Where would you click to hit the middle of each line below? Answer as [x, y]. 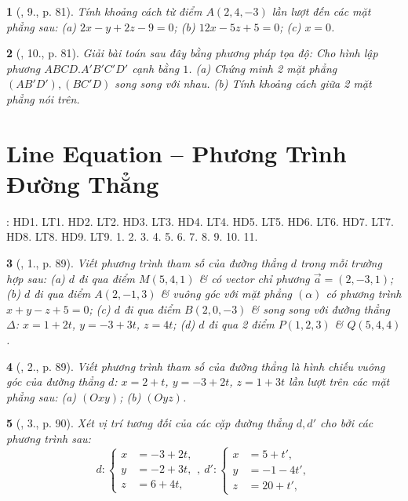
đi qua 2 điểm [241, 324]
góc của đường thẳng [55, 381]
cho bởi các [346, 423]
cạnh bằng [156, 68]
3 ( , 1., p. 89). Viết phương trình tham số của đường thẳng [147, 263]
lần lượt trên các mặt [339, 381]
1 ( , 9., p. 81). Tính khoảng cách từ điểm [104, 11]
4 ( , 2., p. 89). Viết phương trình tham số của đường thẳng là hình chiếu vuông [196, 366]
